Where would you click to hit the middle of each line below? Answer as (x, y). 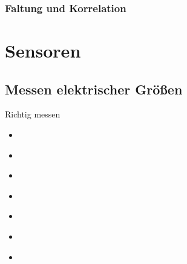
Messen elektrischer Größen (94, 89)
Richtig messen (33, 114)
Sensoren (43, 51)
